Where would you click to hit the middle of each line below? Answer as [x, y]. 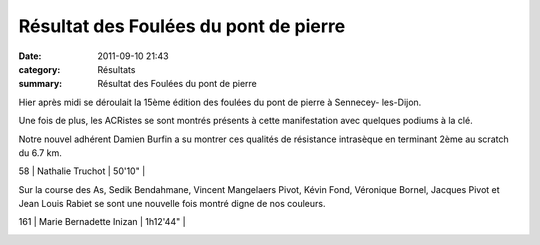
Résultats [116, 69]
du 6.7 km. [40, 152]
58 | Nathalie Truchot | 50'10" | [82, 171]
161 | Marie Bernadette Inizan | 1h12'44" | [102, 222]
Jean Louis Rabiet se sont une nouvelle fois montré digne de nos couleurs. [172, 204]
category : [39, 69]
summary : [40, 84]
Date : [30, 56]
